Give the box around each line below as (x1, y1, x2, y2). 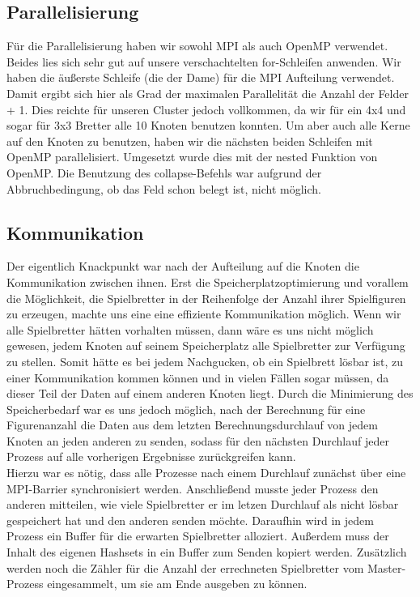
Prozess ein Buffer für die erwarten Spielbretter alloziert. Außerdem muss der (6, 527, 389, 544)
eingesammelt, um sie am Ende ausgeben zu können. (47, 575, 308, 592)
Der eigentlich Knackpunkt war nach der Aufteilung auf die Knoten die (6, 258, 359, 275)
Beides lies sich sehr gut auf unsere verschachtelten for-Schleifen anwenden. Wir (6, 53, 401, 70)
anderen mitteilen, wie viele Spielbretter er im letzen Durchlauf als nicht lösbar (6, 496, 399, 513)
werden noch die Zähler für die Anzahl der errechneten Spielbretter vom (6, 559, 364, 576)
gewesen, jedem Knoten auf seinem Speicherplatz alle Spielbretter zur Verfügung (6, 337, 405, 354)
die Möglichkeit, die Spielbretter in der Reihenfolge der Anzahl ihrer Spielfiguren (6, 289, 406, 306)
